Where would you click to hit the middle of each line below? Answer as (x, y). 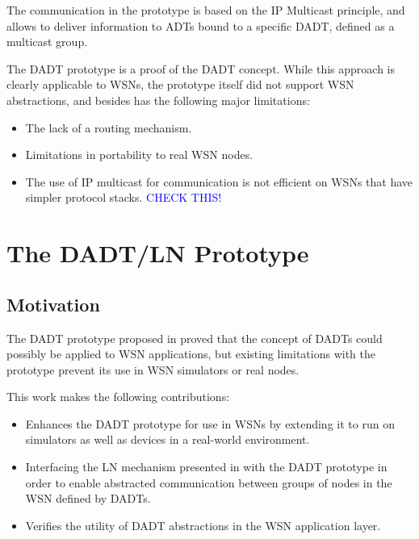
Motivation (53, 304)
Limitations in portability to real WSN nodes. (139, 155)
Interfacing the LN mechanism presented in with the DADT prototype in (206, 467)
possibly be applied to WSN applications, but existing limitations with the (191, 354)
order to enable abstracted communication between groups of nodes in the (209, 482)
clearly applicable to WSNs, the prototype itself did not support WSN (180, 84)
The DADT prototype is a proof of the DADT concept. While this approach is (201, 68)
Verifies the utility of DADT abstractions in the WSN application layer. (203, 525)
